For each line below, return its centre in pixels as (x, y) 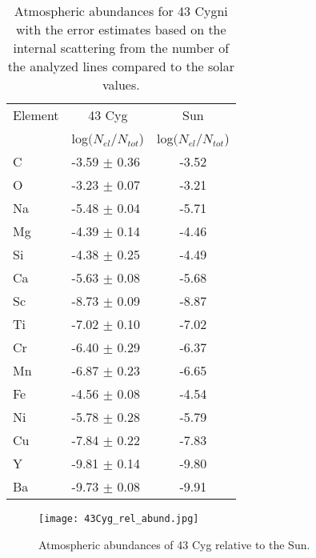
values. (121, 84)
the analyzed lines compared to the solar (121, 66)
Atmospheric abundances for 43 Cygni (121, 11)
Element (36, 115)
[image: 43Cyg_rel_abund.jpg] (119, 519)
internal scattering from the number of (121, 48)
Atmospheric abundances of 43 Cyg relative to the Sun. (174, 544)
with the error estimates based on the (121, 29)
